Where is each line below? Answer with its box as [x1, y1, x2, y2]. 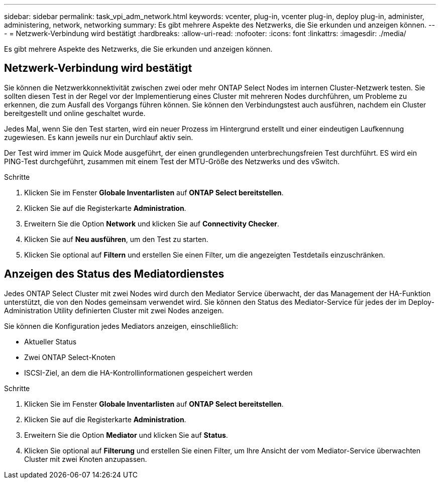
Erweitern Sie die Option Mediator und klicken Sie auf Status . [24, 430, 228, 439]
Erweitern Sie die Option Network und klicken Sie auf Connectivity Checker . [24, 219, 279, 228]
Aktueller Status [24, 337, 77, 346]
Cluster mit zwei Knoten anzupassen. [24, 454, 147, 463]
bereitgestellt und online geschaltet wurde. [4, 108, 146, 117]
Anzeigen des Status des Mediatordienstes [4, 268, 225, 281]
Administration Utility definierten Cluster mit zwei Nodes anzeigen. [4, 306, 224, 315]
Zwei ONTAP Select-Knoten [24, 352, 116, 361]
